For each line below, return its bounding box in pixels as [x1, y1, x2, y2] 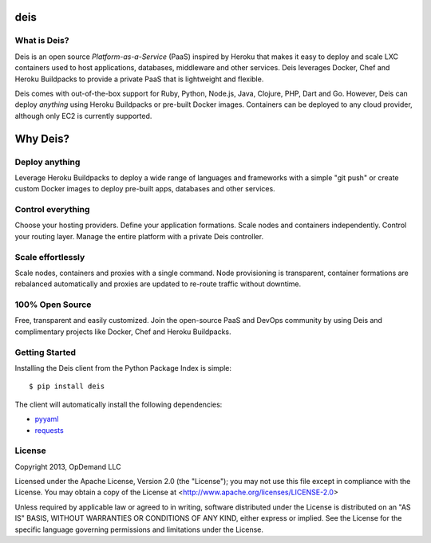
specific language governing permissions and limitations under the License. [14, 525, 263, 534]
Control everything [14, 204, 90, 215]
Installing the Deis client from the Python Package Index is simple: [14, 364, 231, 372]
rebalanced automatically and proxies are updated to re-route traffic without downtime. [14, 279, 302, 289]
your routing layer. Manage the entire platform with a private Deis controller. [14, 231, 263, 241]
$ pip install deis [29, 382, 105, 391]
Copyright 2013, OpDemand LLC [14, 462, 121, 471]
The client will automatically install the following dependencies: [14, 399, 223, 409]
